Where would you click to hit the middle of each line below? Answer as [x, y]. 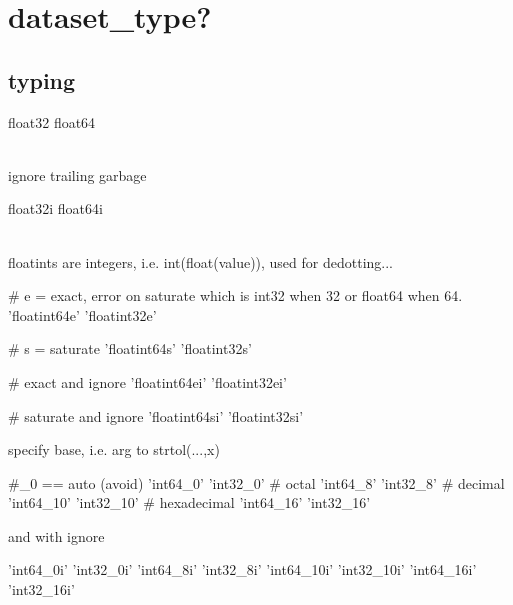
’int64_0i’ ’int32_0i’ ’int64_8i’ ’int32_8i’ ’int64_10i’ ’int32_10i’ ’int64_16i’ [242, 569]
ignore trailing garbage [77, 174]
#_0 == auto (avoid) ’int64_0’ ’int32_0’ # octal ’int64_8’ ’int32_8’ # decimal [256, 482]
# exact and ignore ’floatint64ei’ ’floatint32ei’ [147, 381]
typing [42, 79]
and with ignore [56, 535]
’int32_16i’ [41, 589]
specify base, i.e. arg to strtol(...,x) [114, 449]
